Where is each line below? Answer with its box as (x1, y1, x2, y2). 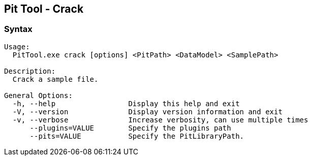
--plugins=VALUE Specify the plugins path (29, 123, 231, 132)
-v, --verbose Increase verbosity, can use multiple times (12, 115, 308, 124)
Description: (4, 67, 56, 75)
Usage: (4, 42, 30, 51)
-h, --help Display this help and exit (12, 99, 240, 108)
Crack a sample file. (12, 75, 99, 83)
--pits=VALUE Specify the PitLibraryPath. (29, 132, 244, 140)
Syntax (4, 24, 33, 35)
